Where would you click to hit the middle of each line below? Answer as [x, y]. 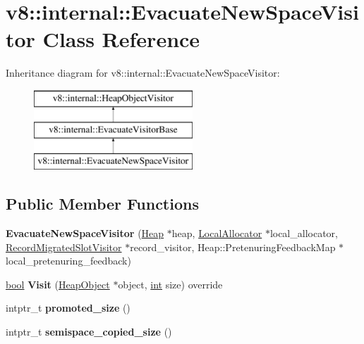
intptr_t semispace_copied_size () [89, 332]
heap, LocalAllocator [217, 233]
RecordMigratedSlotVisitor [64, 247]
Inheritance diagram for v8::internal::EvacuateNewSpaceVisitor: [143, 73]
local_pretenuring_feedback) [68, 261]
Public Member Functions [102, 204]
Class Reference [121, 39]
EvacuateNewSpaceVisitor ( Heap [85, 233]
